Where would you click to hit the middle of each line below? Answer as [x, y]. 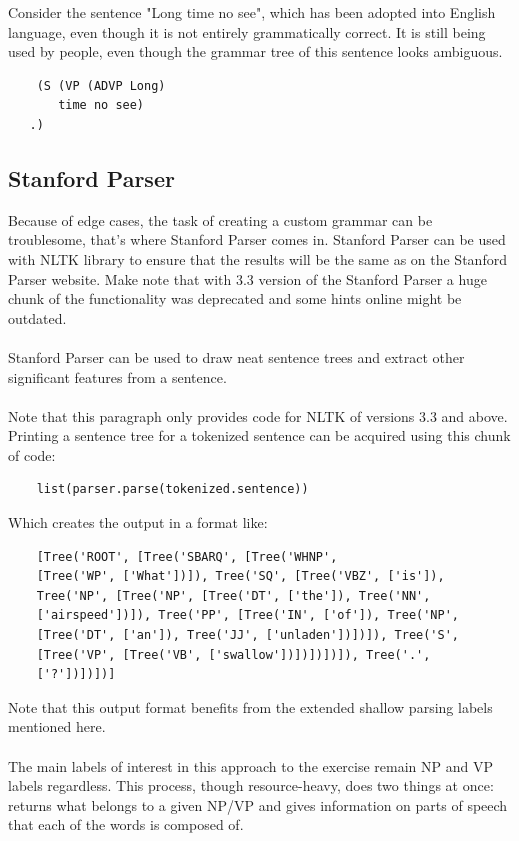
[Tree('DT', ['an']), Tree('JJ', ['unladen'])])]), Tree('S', [248, 635]
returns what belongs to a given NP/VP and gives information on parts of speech [258, 804]
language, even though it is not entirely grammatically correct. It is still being [247, 31]
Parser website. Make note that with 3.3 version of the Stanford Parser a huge [247, 278]
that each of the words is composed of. [126, 824]
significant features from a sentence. [117, 376]
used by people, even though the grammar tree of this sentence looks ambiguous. [255, 51]
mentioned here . [57, 726]
